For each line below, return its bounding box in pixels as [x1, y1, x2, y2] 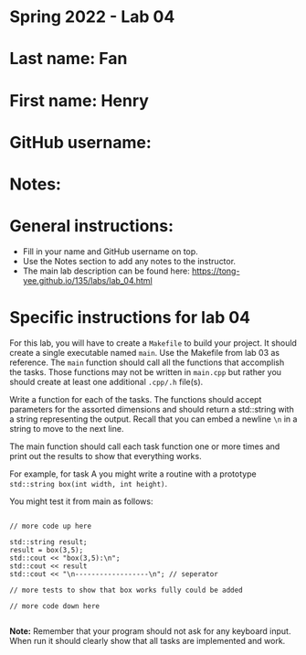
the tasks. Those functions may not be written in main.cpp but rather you [9, 366, 281, 377]
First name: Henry [9, 90, 149, 111]
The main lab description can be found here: [22, 265, 190, 276]
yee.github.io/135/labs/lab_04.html [22, 274, 153, 285]
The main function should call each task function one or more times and [9, 441, 280, 452]
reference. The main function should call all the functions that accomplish [9, 357, 285, 368]
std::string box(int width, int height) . [9, 478, 168, 489]
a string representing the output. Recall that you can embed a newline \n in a [9, 413, 298, 424]
